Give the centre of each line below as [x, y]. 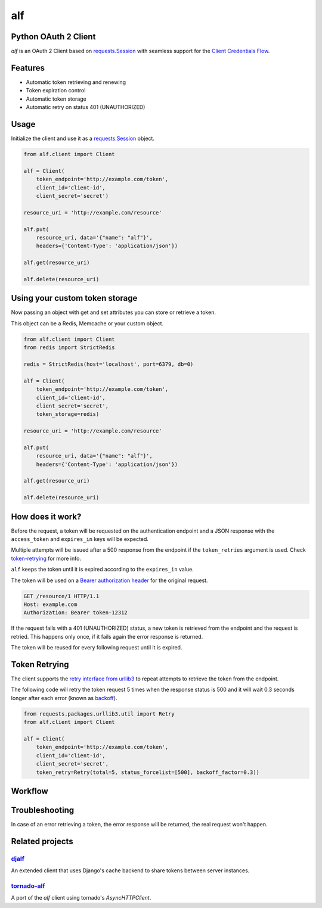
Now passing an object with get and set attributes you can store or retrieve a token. [113, 312]
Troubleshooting [43, 810]
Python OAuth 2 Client [53, 37]
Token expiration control [56, 91]
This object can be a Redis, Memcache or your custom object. [87, 323]
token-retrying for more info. [46, 558]
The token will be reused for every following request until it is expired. [97, 648]
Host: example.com [50, 604]
